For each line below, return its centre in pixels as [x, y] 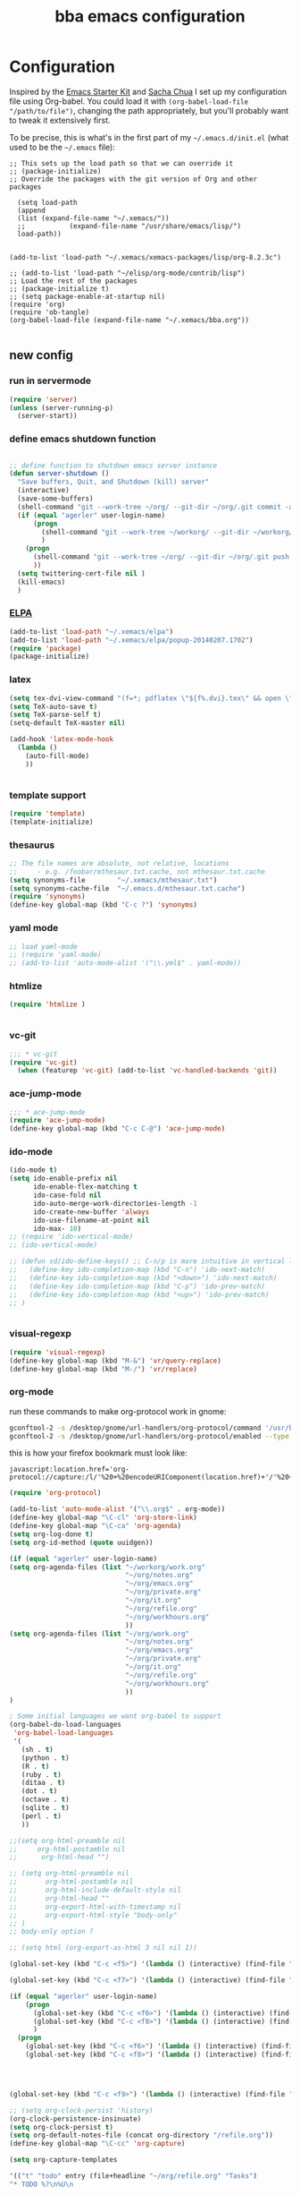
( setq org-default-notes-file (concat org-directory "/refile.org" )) [142, 2135]
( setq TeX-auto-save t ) [54, 706]
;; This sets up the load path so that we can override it [121, 163]
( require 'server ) [43, 399]
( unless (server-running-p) [62, 408]
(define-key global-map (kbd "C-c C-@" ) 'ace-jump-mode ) [117, 1129]
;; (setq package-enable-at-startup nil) [87, 296]
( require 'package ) [46, 648]
